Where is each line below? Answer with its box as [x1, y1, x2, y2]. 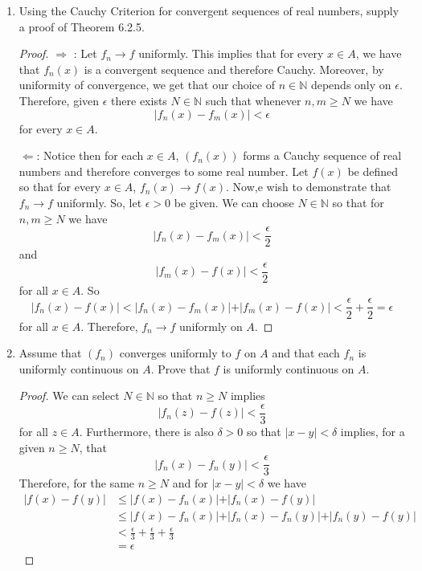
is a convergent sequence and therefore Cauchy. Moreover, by [84, 60, 384, 77]
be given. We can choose [174, 194, 294, 210]
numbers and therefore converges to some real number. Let [18, 162, 309, 179]
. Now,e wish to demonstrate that [226, 178, 391, 195]
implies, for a [340, 422, 405, 439]
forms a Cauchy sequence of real [243, 147, 402, 164]
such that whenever [205, 92, 301, 108]
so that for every [18, 178, 101, 195]
